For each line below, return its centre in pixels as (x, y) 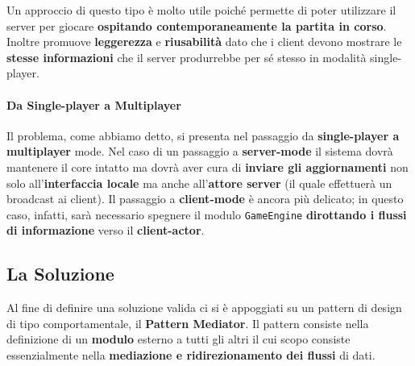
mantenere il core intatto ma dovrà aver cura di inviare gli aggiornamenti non (207, 166)
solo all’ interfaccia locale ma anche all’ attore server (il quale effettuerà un (199, 183)
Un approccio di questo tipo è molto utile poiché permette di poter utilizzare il (201, 10)
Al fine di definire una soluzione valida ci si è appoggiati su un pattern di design (204, 308)
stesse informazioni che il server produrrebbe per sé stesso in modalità (187, 57)
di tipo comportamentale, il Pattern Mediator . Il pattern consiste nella (188, 323)
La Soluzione (60, 274)
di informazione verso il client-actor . (106, 230)
